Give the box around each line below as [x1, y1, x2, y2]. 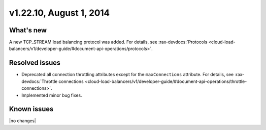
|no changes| [9, 118, 36, 124]
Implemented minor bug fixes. [21, 92, 82, 98]
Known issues [9, 105, 54, 113]
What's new [9, 26, 47, 34]
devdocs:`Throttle [21, 78, 58, 84]
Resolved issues [9, 59, 61, 67]
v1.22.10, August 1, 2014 [9, 7, 110, 18]
